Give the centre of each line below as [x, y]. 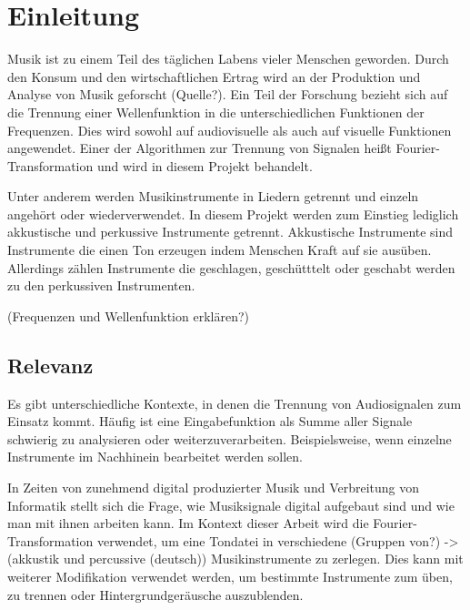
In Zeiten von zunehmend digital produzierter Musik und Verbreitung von [214, 488]
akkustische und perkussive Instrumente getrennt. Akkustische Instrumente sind [230, 232]
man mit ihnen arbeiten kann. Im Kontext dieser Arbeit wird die [188, 523]
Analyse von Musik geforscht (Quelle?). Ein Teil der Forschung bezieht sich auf [228, 94]
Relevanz [50, 365]
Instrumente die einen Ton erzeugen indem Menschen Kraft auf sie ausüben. [220, 250]
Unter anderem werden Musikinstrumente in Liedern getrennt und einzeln [213, 196]
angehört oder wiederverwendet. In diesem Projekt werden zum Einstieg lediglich [233, 213]
